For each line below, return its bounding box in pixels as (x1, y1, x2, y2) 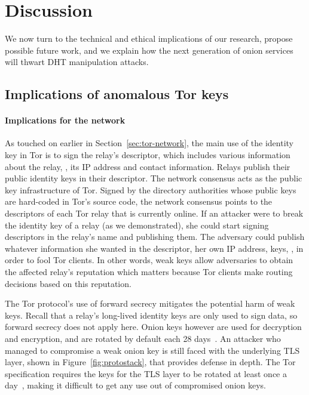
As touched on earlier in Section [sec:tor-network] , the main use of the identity (5, 137, 293, 149)
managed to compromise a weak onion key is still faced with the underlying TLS (5, 344, 300, 356)
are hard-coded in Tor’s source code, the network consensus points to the (5, 195, 273, 208)
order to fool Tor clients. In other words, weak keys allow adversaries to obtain (5, 254, 293, 266)
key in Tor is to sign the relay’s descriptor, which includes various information (5, 149, 290, 161)
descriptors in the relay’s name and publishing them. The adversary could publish (5, 230, 305, 243)
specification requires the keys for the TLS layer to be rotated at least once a (5, 367, 287, 379)
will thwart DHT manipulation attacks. (5, 55, 149, 68)
